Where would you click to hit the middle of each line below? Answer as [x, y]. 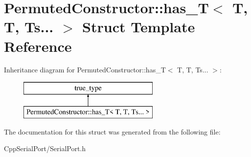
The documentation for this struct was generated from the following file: [112, 132]
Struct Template [139, 27]
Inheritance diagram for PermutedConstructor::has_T [85, 69]
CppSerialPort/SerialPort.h [45, 148]
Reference [38, 46]
